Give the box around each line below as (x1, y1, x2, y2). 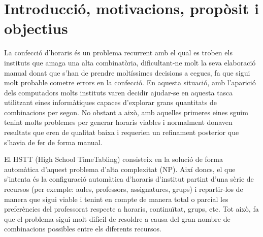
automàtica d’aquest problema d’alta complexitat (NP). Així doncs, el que (4, 163, 236, 174)
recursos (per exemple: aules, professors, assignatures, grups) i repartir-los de (4, 184, 243, 194)
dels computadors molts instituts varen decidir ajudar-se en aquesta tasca (4, 87, 233, 97)
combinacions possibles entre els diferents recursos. (4, 223, 161, 234)
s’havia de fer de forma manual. (4, 137, 103, 147)
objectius (4, 18, 68, 39)
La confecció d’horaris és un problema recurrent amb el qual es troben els (4, 47, 233, 58)
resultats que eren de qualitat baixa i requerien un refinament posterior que (4, 127, 239, 138)
